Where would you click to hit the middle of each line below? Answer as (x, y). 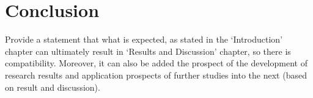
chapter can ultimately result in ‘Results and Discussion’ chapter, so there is (148, 51)
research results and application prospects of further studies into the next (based (156, 75)
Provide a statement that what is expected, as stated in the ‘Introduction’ (144, 39)
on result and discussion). (53, 87)
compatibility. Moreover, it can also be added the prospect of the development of (156, 63)
